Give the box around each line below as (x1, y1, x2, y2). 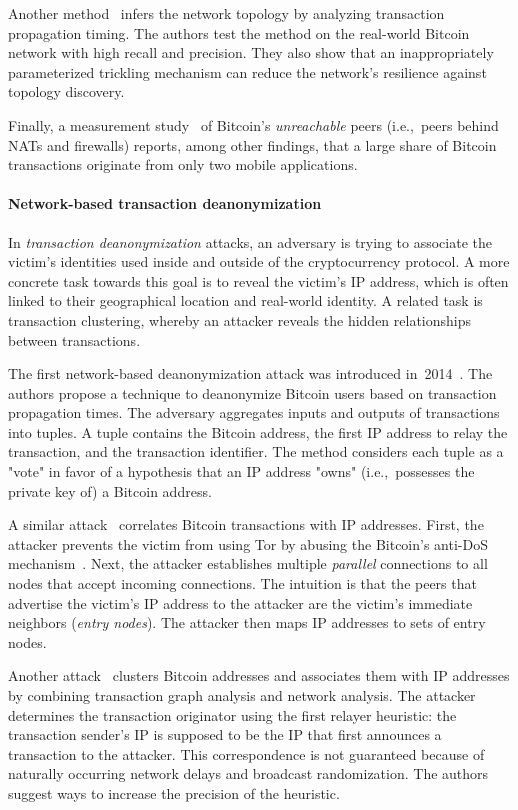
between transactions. (8, 329, 141, 350)
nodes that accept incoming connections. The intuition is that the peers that (8, 573, 477, 594)
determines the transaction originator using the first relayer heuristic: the (8, 704, 457, 725)
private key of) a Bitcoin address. (8, 480, 212, 501)
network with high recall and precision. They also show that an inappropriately (8, 42, 494, 63)
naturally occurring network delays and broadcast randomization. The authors (8, 763, 489, 784)
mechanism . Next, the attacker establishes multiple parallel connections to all (8, 553, 488, 574)
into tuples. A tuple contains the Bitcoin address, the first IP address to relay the (8, 421, 508, 442)
